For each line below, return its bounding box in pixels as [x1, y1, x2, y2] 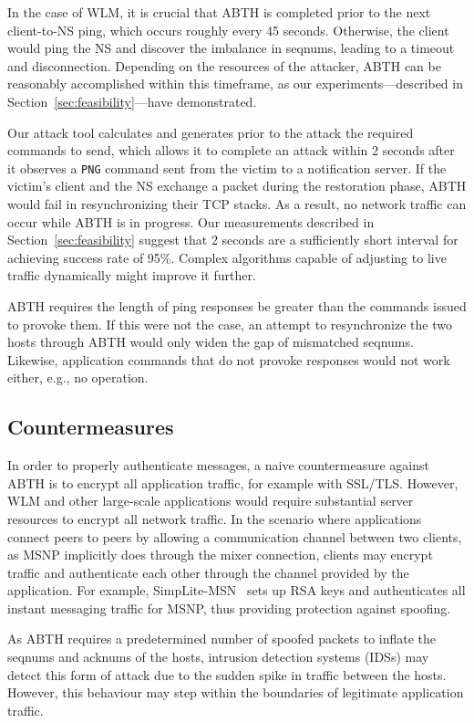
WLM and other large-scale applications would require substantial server [7, 491, 414, 510]
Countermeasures [7, 413, 174, 441]
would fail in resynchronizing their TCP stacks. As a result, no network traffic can [7, 194, 467, 213]
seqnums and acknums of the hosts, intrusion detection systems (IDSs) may [7, 647, 429, 666]
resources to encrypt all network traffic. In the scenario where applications [7, 508, 422, 528]
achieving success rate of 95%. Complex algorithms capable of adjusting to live [7, 247, 447, 267]
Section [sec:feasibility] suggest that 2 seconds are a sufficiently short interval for [7, 230, 459, 249]
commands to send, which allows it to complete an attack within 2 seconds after [7, 141, 455, 160]
